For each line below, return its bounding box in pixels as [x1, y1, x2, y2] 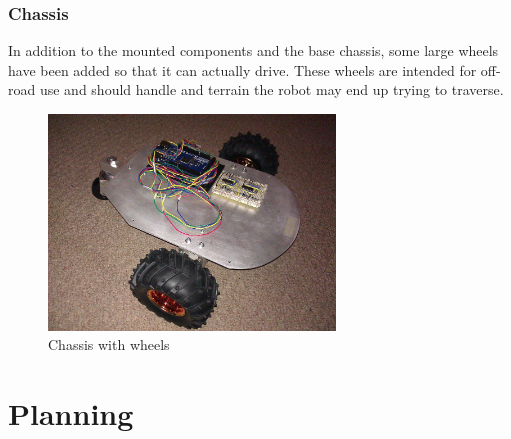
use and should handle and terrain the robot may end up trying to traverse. [39, 79, 504, 100]
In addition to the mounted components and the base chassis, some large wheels [8, 40, 499, 61]
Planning [8, 393, 134, 434]
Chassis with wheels [48, 334, 170, 355]
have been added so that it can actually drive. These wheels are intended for [8, 59, 477, 80]
